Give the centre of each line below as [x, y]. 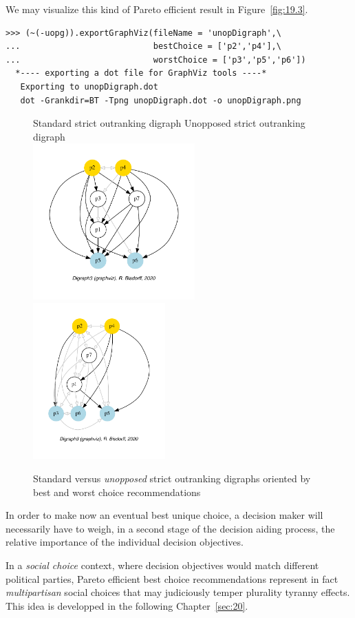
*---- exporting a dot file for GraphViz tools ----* [141, 73]
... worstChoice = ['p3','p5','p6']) [156, 60]
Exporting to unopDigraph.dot [89, 86]
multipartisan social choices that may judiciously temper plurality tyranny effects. [178, 592]
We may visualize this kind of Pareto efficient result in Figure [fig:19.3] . [157, 9]
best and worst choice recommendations [117, 492]
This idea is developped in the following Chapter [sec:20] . [127, 605]
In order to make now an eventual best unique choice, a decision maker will [164, 515]
